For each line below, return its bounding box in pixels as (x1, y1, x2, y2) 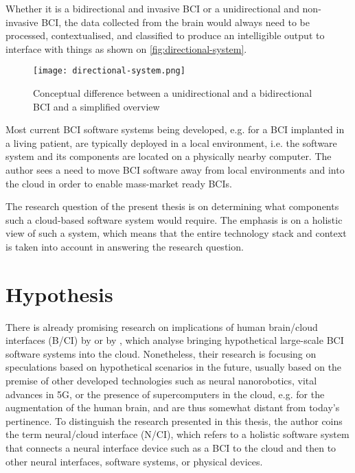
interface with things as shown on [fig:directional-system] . (5, 41, 247, 56)
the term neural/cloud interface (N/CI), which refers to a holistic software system (5, 427, 350, 441)
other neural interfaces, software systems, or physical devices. (5, 454, 263, 468)
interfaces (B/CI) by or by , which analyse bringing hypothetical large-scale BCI (5, 333, 344, 347)
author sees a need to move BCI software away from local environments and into (5, 163, 345, 176)
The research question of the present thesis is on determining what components (5, 199, 339, 214)
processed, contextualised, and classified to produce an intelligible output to (5, 28, 325, 43)
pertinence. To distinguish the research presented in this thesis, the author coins (5, 413, 343, 428)
